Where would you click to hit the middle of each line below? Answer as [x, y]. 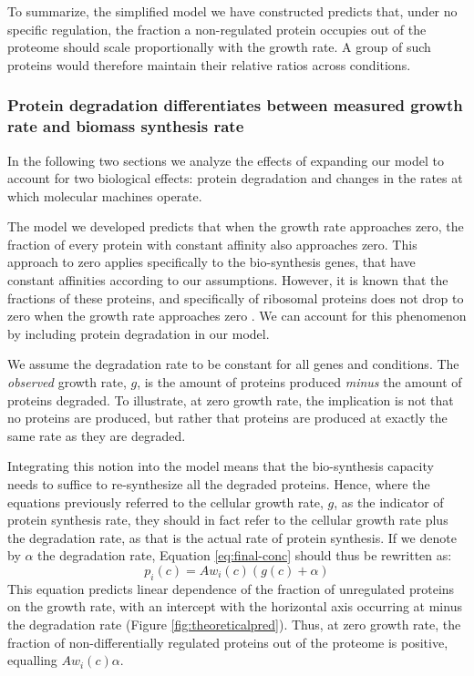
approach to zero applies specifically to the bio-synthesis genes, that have [211, 262]
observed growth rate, [67, 382]
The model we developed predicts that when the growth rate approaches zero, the [236, 226]
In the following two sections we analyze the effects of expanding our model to [226, 160]
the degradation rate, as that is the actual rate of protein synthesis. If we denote [232, 537]
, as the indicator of [389, 502]
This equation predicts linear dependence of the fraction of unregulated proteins [231, 588]
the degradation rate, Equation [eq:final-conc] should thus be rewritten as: [245, 555]
